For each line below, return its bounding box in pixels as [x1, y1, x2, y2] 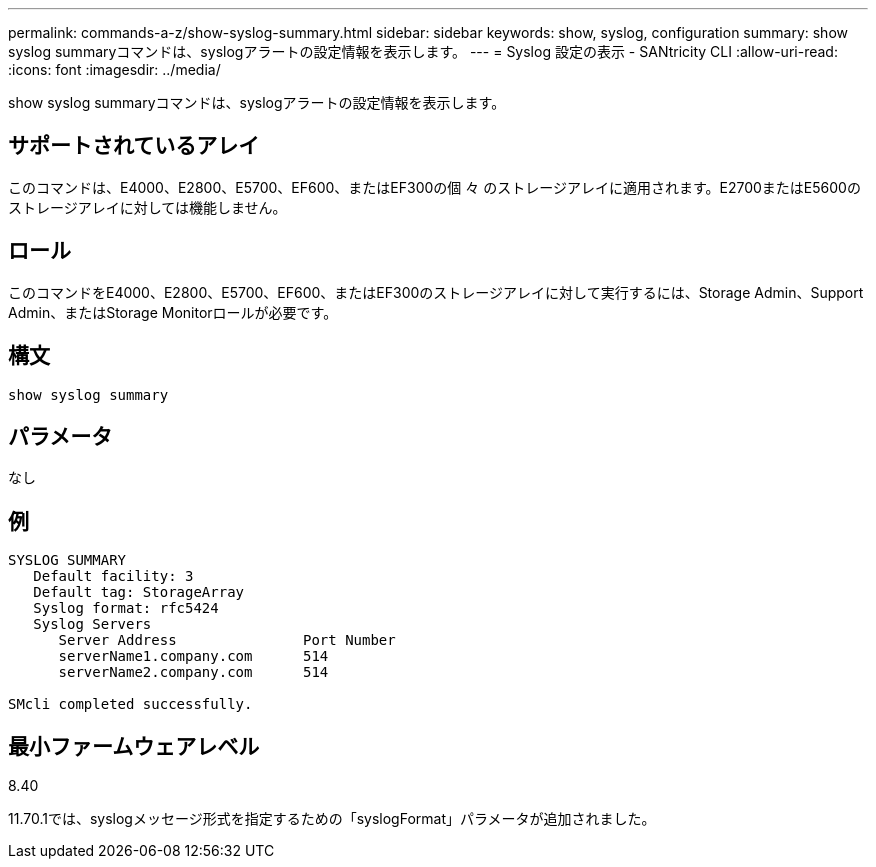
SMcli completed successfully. [8, 696, 253, 713]
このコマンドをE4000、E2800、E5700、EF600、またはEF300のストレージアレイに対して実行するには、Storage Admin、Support [8, 283, 864, 301]
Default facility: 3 [33, 568, 194, 585]
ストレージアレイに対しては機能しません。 [8, 198, 287, 216]
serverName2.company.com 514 [58, 664, 329, 681]
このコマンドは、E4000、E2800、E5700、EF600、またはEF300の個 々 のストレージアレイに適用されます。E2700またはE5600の [8, 178, 861, 196]
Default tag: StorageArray [33, 584, 245, 601]
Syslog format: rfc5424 [33, 600, 219, 617]
